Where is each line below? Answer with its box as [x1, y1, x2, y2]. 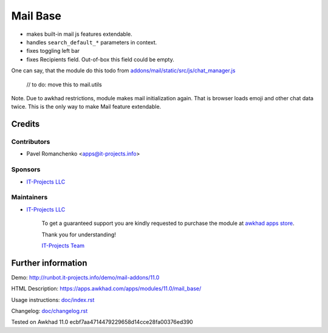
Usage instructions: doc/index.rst [11, 296, 95, 303]
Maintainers [11, 193, 48, 202]
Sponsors [11, 165, 41, 174]
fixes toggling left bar [26, 47, 80, 55]
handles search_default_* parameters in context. [26, 38, 157, 46]
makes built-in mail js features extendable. [26, 30, 133, 38]
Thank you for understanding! [41, 231, 117, 238]
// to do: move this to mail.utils [26, 81, 103, 88]
